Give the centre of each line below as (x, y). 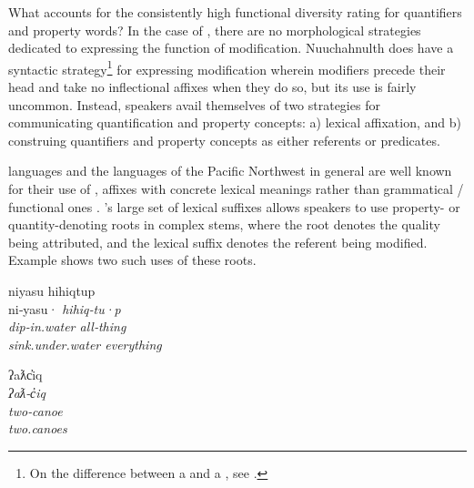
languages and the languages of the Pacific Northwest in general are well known (230, 171)
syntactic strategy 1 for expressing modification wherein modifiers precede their (227, 67)
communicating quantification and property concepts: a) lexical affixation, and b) (235, 122)
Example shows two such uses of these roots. (132, 260)
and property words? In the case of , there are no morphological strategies (215, 30)
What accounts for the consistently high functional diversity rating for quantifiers (235, 12)
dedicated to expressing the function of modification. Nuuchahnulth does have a (231, 48)
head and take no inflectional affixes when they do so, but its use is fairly (212, 87)
